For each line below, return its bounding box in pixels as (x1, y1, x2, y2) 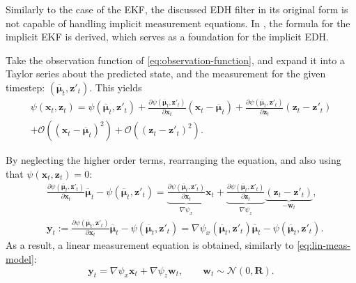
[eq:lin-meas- (297, 238, 350, 252)
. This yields (89, 79, 142, 94)
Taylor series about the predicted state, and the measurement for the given (6, 66, 326, 81)
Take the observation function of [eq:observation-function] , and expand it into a (6, 52, 345, 67)
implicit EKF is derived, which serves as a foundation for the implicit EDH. (6, 29, 330, 44)
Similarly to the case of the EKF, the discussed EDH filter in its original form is (6, 2, 348, 16)
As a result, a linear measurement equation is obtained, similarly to (6, 238, 294, 252)
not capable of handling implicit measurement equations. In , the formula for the (6, 15, 350, 30)
